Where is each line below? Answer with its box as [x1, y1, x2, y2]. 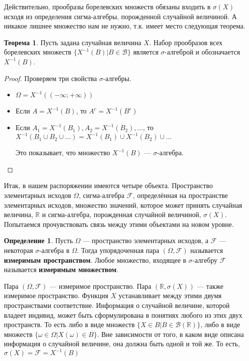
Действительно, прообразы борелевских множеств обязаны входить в [4, 1, 211, 11]
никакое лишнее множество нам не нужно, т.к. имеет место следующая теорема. [4, 21, 246, 31]
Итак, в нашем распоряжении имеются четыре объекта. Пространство [4, 180, 213, 191]
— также [197, 280, 223, 291]
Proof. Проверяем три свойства [4, 73, 97, 83]
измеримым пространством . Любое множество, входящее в [4, 254, 187, 265]
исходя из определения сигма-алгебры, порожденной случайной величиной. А [4, 11, 237, 21]
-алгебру [192, 254, 218, 265]
